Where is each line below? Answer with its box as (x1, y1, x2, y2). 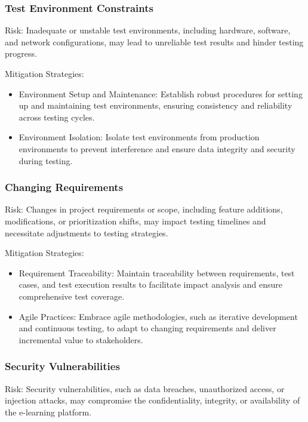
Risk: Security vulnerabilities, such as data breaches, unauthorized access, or (5, 382, 285, 395)
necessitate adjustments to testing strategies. (5, 226, 168, 239)
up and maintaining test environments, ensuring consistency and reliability (19, 99, 292, 112)
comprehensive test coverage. (19, 289, 125, 302)
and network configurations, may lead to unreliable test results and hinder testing (5, 35, 304, 48)
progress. (5, 47, 37, 60)
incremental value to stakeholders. (19, 333, 143, 346)
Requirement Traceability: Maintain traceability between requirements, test (19, 266, 295, 279)
